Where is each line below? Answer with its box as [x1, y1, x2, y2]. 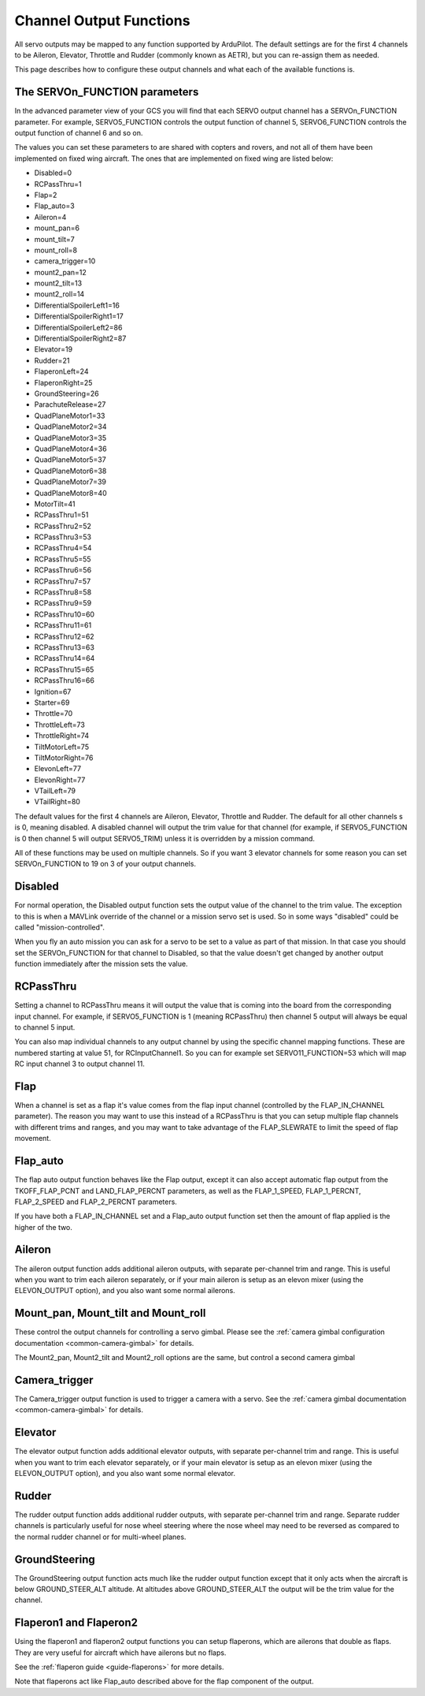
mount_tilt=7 [34, 234, 75, 244]
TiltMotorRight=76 [34, 753, 94, 762]
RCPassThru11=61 [34, 621, 92, 630]
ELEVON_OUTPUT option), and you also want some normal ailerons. [14, 1286, 235, 1295]
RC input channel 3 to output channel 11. [14, 1059, 145, 1068]
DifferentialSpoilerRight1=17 [34, 311, 124, 321]
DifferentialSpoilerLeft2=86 [34, 322, 123, 332]
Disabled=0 [34, 168, 72, 177]
